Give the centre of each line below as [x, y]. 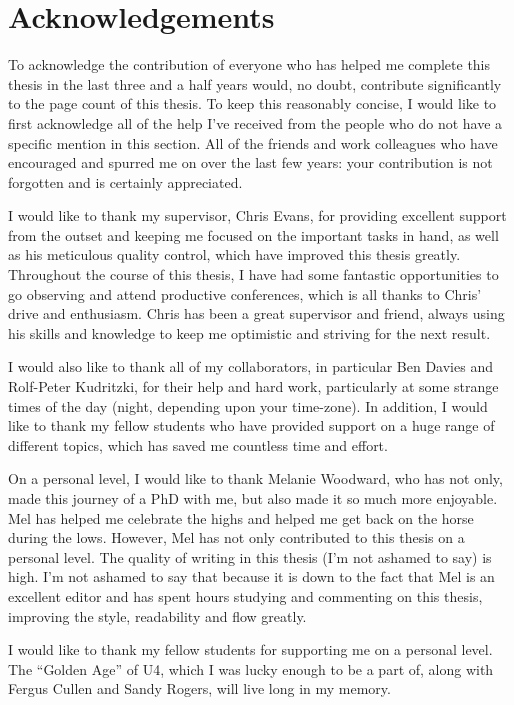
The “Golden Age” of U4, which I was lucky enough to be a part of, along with [251, 668]
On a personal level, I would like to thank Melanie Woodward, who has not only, [255, 478]
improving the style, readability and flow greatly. [157, 615]
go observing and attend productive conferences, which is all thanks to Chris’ [245, 293]
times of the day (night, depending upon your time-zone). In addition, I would [248, 405]
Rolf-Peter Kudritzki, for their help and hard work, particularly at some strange [253, 386]
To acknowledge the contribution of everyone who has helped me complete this [249, 64]
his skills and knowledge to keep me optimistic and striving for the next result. [249, 332]
